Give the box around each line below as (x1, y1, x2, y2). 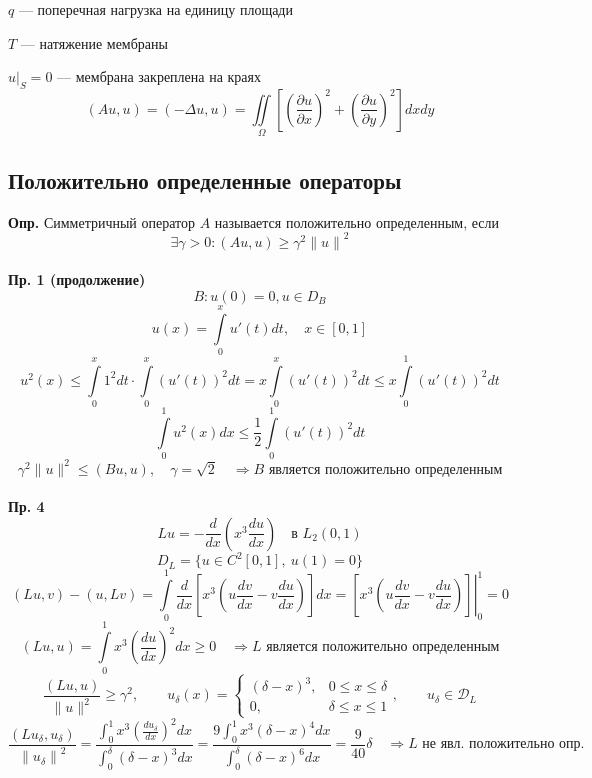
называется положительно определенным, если (214, 211, 500, 232)
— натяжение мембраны (20, 32, 168, 53)
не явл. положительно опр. (422, 737, 585, 752)
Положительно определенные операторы (8, 164, 402, 195)
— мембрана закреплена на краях (57, 66, 261, 87)
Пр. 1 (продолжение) (8, 269, 146, 290)
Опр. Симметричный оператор (8, 211, 196, 232)
